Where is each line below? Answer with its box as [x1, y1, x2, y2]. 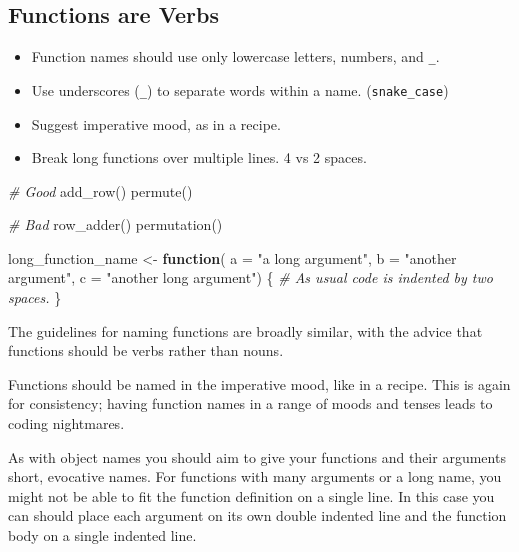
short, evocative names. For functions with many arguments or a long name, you [8, 466, 502, 487]
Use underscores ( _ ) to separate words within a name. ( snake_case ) [31, 79, 449, 100]
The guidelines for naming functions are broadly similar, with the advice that [8, 320, 483, 341]
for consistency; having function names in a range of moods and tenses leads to [8, 393, 493, 414]
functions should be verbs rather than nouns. [8, 340, 284, 361]
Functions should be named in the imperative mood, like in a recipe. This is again [8, 373, 511, 394]
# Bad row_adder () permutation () [8, 214, 223, 235]
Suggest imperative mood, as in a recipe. [31, 113, 281, 134]
